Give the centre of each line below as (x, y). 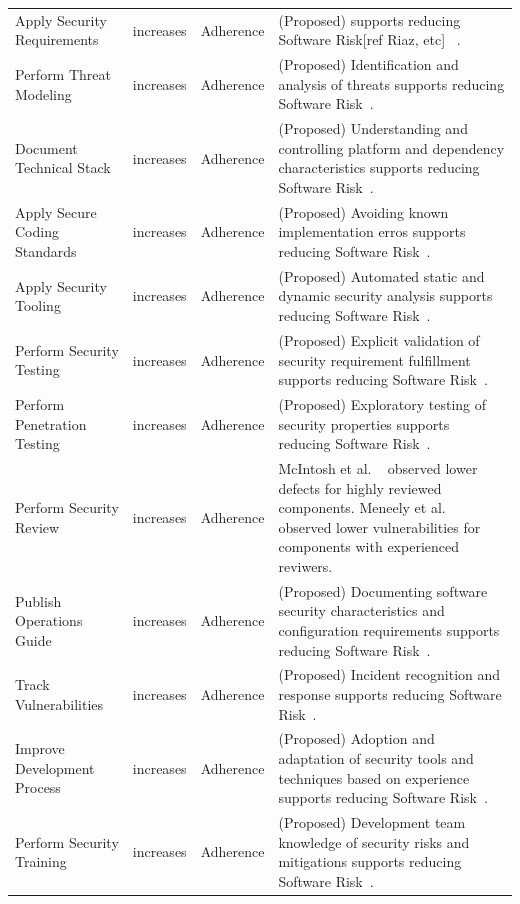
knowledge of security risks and (374, 841)
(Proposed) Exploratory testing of (382, 403)
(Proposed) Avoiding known (363, 211)
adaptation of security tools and (376, 758)
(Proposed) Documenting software (383, 590)
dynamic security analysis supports (385, 295)
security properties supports (364, 423)
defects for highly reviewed (360, 487)
